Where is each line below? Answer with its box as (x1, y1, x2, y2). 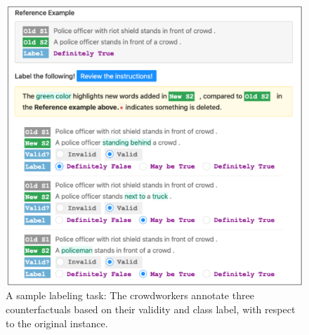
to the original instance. (6, 315, 108, 330)
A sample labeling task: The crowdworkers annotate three (6, 288, 254, 303)
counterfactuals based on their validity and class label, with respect (6, 301, 296, 316)
